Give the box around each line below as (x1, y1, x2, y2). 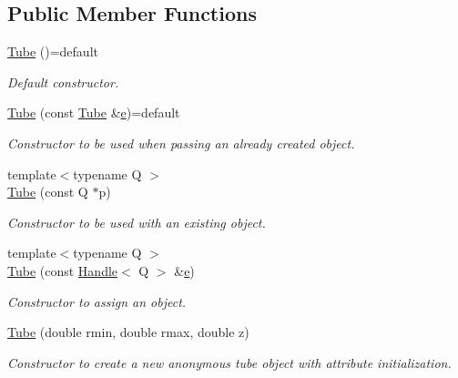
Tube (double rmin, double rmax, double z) (7, 322, 249, 342)
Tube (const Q (7, 182, 88, 201)
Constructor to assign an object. (7, 291, 187, 311)
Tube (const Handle (7, 261, 118, 280)
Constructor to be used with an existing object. (7, 212, 266, 231)
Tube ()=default (7, 42, 98, 61)
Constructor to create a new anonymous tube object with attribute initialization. (7, 352, 452, 372)
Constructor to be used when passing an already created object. (7, 133, 355, 152)
